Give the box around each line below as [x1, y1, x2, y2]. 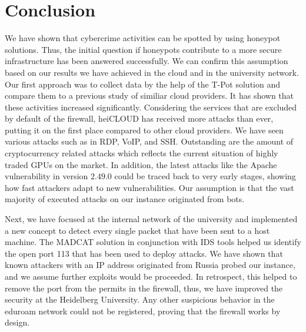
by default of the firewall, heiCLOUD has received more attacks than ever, [5, 112, 274, 125]
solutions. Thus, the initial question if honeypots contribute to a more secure [5, 43, 282, 55]
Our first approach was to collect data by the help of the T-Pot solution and [5, 78, 280, 90]
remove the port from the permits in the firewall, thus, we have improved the [5, 281, 283, 294]
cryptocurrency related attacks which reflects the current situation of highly [5, 147, 278, 159]
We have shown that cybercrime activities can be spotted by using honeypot [5, 32, 281, 44]
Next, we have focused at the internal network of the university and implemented [5, 213, 298, 225]
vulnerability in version [5, 170, 88, 182]
